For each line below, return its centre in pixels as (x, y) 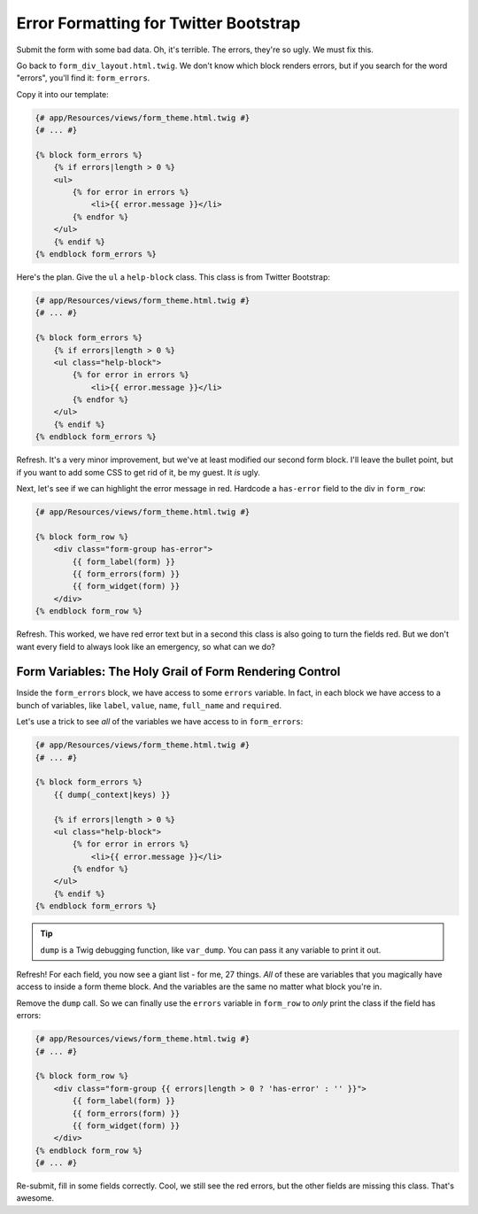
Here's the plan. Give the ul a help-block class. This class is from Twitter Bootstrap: (173, 277)
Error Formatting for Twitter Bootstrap (158, 23)
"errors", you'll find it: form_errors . (83, 78)
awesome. (35, 1198)
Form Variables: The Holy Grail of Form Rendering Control (178, 672)
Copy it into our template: (63, 94)
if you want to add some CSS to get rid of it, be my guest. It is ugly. (138, 472)
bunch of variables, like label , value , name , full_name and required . (149, 705)
